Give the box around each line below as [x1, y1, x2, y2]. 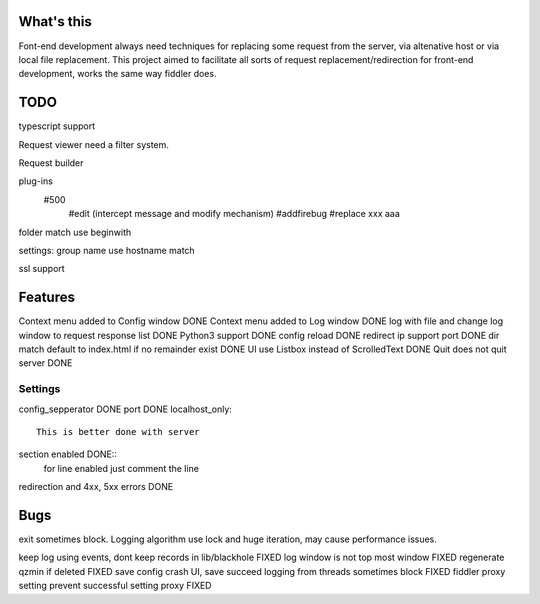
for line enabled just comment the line [43, 462, 200, 474]
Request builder [18, 156, 84, 169]
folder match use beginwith [18, 226, 132, 238]
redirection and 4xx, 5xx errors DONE [18, 481, 174, 493]
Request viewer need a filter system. [18, 138, 170, 150]
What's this [18, 13, 92, 30]
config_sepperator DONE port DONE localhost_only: [18, 403, 232, 415]
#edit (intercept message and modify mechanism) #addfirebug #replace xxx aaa [68, 208, 400, 220]
